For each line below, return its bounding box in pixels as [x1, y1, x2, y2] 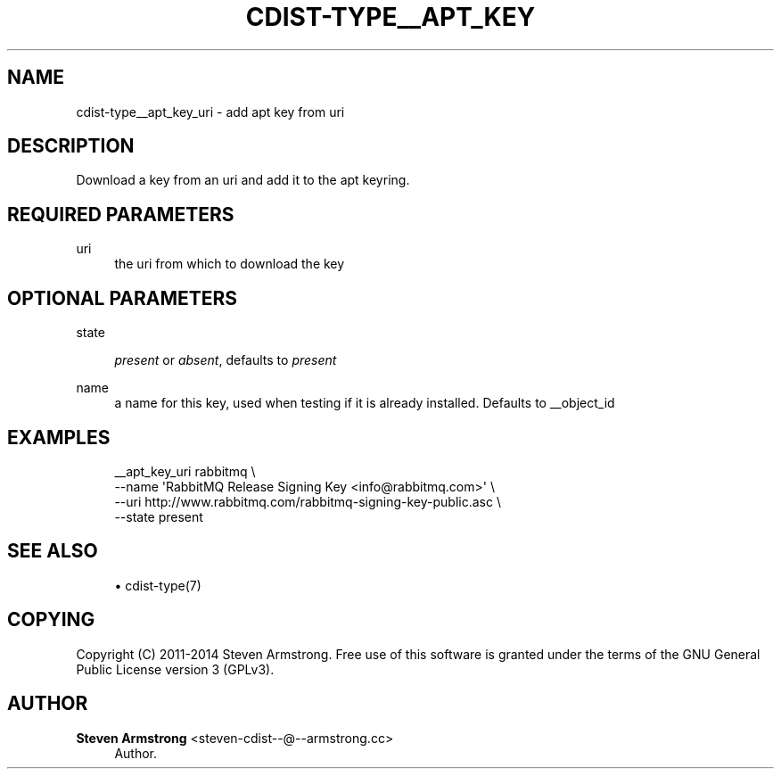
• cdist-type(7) [114, 577, 201, 593]
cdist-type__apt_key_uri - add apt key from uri [76, 103, 345, 120]
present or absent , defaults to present [114, 352, 337, 368]
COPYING [7, 608, 95, 632]
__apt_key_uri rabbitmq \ [114, 463, 256, 479]
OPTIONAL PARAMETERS [7, 286, 238, 310]
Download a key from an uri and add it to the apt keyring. [76, 172, 410, 188]
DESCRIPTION [7, 135, 135, 158]
